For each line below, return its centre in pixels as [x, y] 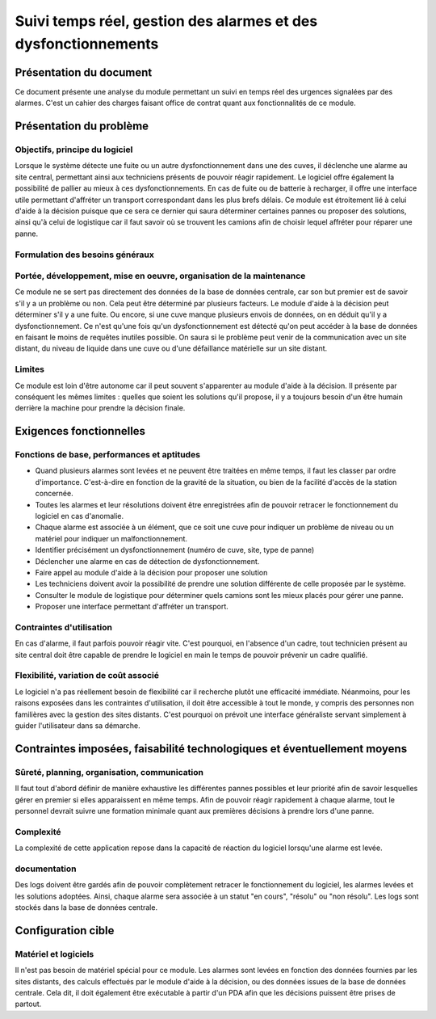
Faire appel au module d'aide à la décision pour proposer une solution [151, 573]
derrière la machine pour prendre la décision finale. [100, 408]
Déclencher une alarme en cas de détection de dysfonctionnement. [147, 561]
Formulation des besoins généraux [85, 255]
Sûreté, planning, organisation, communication [109, 772]
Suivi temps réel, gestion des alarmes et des [166, 21]
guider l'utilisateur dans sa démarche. [78, 726]
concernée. [54, 494]
